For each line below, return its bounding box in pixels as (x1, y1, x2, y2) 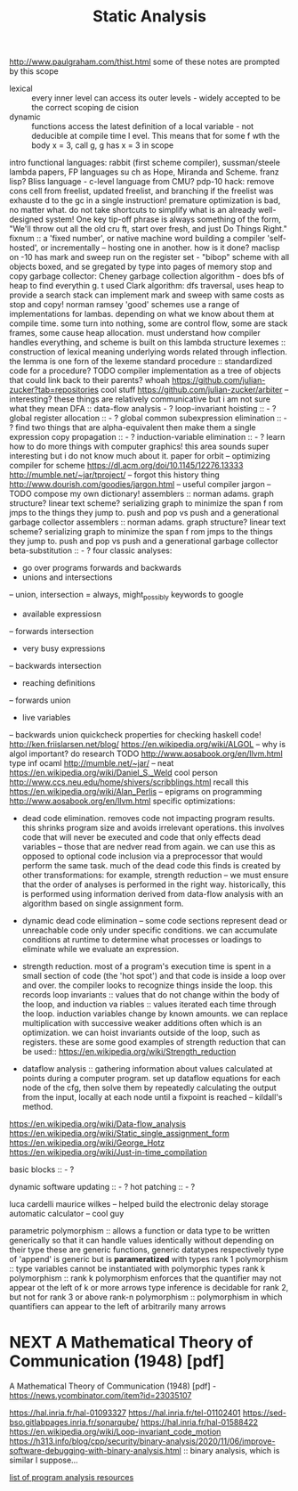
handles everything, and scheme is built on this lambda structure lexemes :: (9, 337, 286, 348)
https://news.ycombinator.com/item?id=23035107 (9, 1389, 192, 1400)
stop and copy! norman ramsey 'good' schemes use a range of (9, 299, 240, 310)
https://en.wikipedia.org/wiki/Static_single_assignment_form (9, 1128, 230, 1138)
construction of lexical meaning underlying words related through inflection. (9, 346, 287, 357)
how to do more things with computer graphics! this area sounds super (9, 441, 270, 452)
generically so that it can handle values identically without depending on (9, 1234, 275, 1245)
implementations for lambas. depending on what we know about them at (9, 309, 275, 320)
